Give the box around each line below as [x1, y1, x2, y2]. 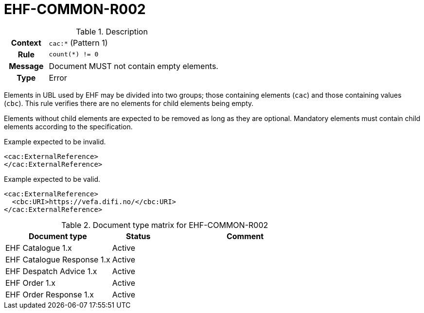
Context [11, 37, 41, 48]
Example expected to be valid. [4, 174, 101, 183]
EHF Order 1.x [5, 278, 55, 288]
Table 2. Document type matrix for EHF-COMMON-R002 [61, 220, 268, 230]
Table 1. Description [76, 26, 148, 36]
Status [125, 231, 151, 241]
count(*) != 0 [49, 51, 99, 58]
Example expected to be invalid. [4, 137, 106, 146]
